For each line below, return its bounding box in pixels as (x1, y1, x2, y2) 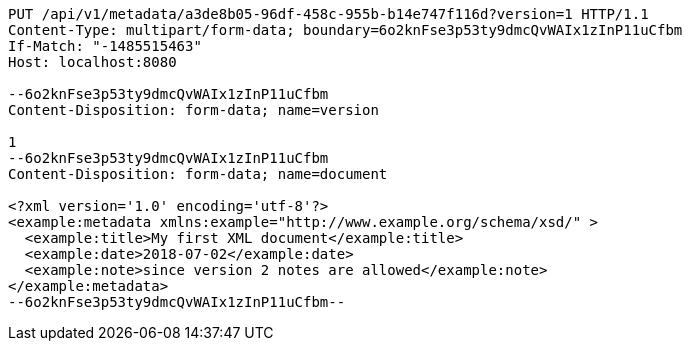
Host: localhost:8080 (8, 54, 177, 70)
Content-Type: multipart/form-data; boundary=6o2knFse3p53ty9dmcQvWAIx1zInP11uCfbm (8, 22, 683, 38)
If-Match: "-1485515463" (8, 38, 202, 54)
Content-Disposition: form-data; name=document (8, 166, 388, 182)
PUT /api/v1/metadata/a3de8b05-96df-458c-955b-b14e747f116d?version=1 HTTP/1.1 (8, 6, 649, 22)
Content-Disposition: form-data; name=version (8, 102, 379, 118)
